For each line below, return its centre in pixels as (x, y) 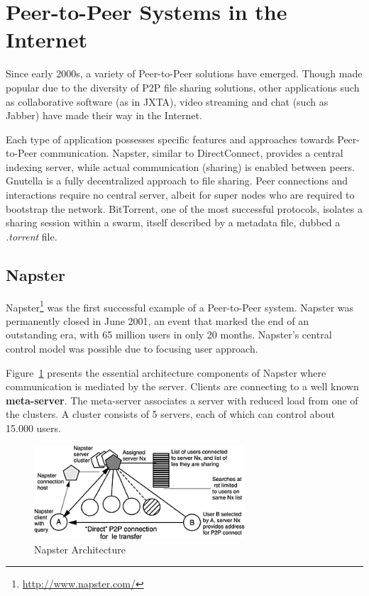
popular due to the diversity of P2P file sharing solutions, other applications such (183, 87)
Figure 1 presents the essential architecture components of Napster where (166, 372)
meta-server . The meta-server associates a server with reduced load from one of (182, 400)
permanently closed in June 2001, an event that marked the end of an (157, 320)
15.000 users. (33, 428)
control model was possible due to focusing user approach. (132, 349)
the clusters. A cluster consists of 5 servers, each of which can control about (170, 414)
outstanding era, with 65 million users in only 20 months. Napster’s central (169, 335)
